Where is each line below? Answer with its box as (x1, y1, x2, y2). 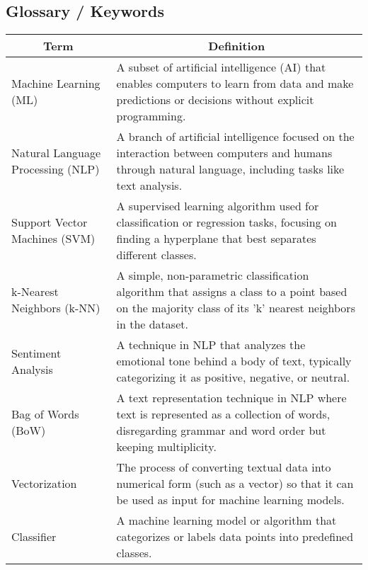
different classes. (116, 246, 197, 263)
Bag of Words (11, 406, 79, 423)
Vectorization (11, 475, 77, 492)
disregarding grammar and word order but (116, 422, 326, 439)
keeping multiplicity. (116, 438, 217, 455)
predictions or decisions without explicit (116, 91, 314, 108)
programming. (116, 108, 186, 125)
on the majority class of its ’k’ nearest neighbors (116, 300, 355, 317)
